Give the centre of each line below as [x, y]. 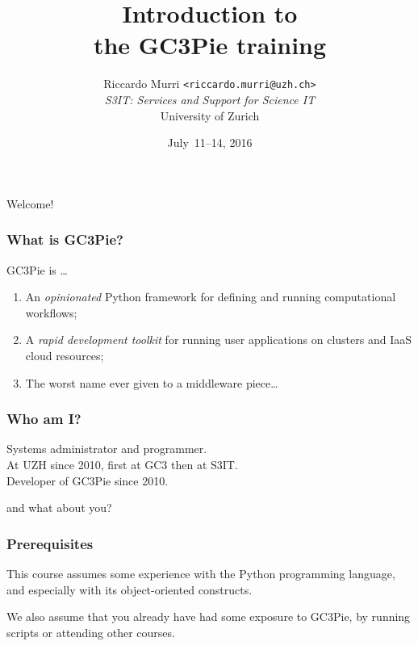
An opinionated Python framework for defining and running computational [211, 297]
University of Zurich [210, 115]
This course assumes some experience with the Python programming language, [201, 573]
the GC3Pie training [210, 45]
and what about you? [59, 508]
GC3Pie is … [37, 269]
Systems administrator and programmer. [107, 449]
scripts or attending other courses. [91, 632]
